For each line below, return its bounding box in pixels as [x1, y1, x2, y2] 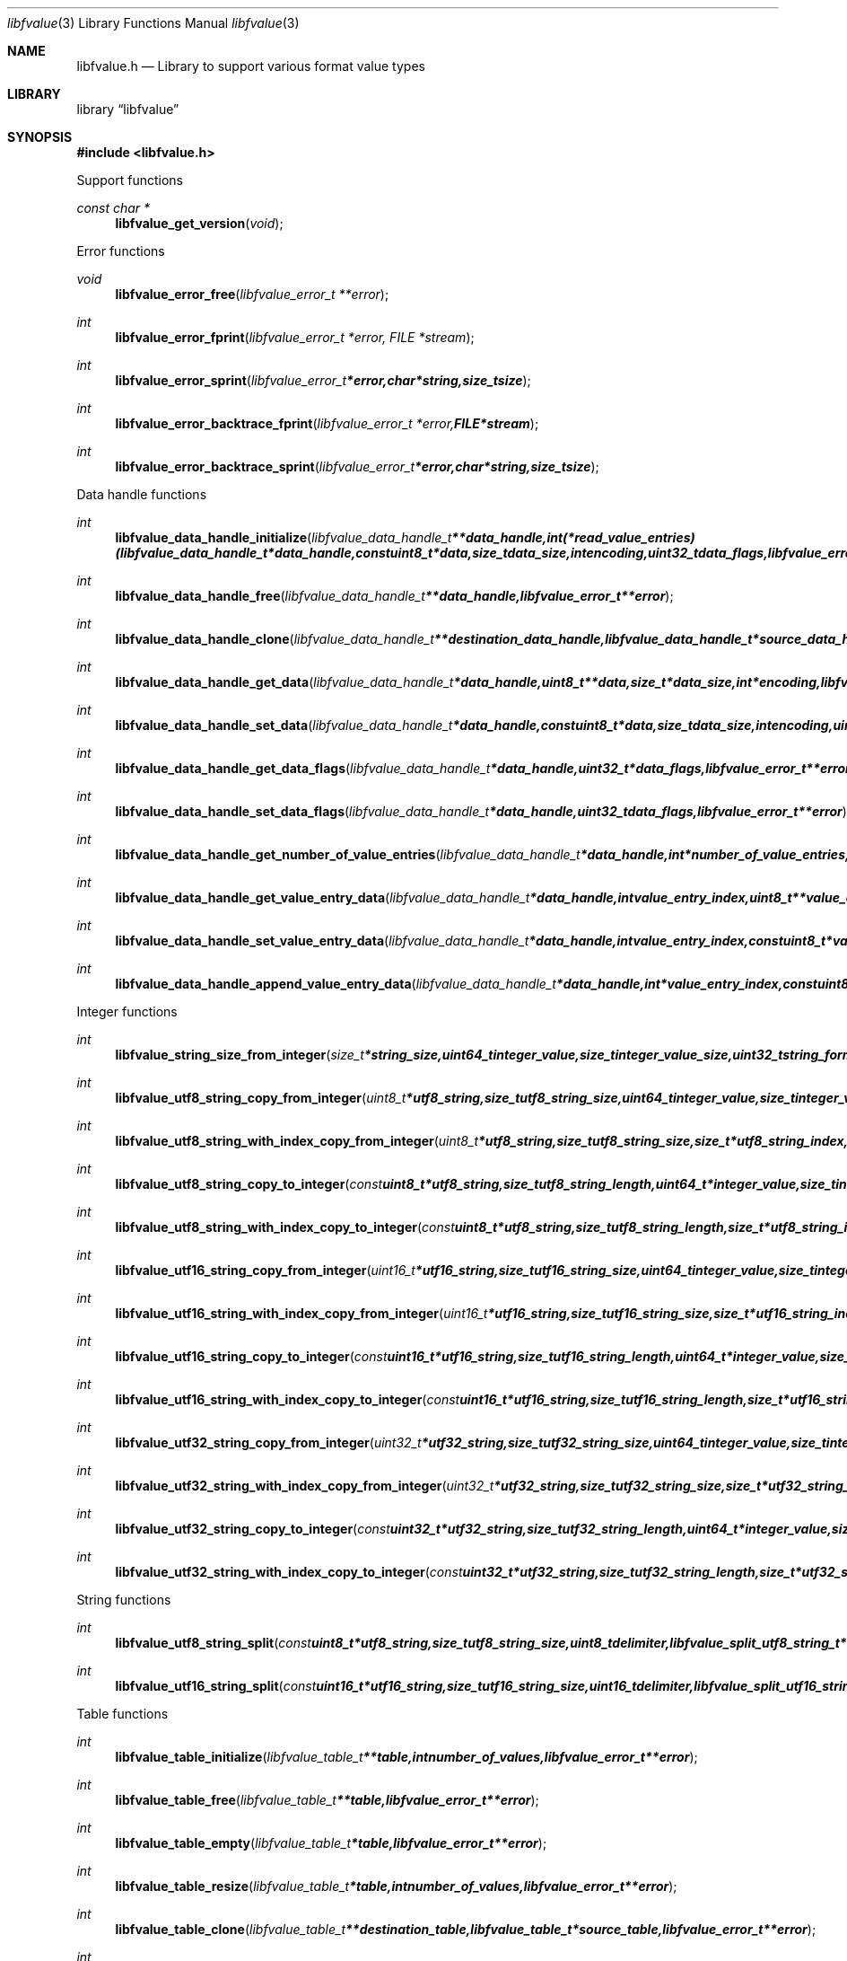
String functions [76, 1592, 171, 1607]
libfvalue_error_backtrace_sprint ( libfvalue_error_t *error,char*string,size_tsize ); [115, 459, 599, 474]
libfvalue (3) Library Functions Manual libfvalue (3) [7, 15, 300, 31]
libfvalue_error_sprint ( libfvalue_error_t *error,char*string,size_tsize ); [115, 373, 531, 388]
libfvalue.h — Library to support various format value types [76, 58, 425, 74]
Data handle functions [76, 487, 207, 502]
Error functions [76, 243, 165, 259]
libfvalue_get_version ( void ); [115, 215, 284, 231]
